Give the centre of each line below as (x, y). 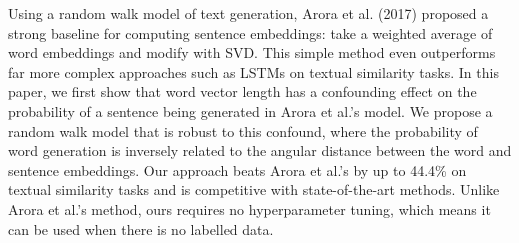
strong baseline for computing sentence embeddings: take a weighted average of (250, 32)
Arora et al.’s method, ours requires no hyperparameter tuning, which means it (249, 208)
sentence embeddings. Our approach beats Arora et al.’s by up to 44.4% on (237, 169)
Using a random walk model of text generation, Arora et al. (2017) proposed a (248, 13)
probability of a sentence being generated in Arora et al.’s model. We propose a (250, 110)
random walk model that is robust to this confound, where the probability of (243, 130)
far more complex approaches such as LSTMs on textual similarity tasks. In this (253, 71)
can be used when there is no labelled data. (141, 228)
